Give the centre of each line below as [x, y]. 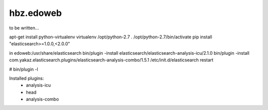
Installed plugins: [27, 78]
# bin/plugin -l [24, 69]
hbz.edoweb [35, 13]
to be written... [24, 28]
